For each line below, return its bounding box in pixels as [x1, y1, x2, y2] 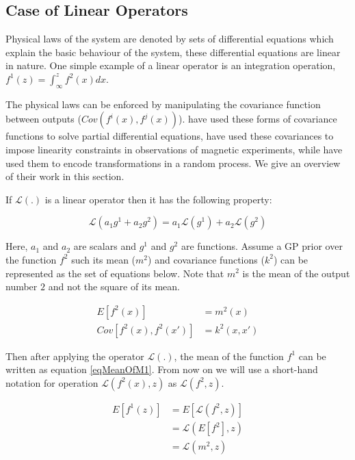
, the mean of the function [174, 348, 284, 363]
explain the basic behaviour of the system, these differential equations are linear [5, 44, 341, 59]
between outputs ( [5, 112, 81, 126]
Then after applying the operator [5, 348, 144, 363]
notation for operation [5, 375, 98, 389]
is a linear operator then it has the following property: [44, 192, 272, 206]
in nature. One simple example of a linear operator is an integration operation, [5, 58, 336, 73]
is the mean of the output [242, 266, 350, 280]
